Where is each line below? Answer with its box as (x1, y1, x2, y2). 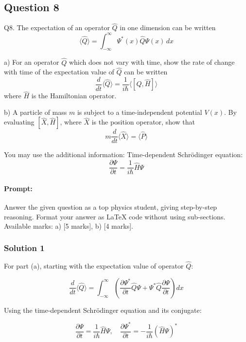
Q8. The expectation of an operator (4, 22, 110, 33)
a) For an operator (4, 57, 59, 67)
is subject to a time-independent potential (77, 107, 202, 117)
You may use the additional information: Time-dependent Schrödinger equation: (4, 149, 243, 160)
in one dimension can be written (120, 22, 216, 33)
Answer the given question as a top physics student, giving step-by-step (4, 201, 217, 212)
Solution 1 (4, 241, 45, 253)
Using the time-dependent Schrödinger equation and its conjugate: (4, 305, 202, 315)
